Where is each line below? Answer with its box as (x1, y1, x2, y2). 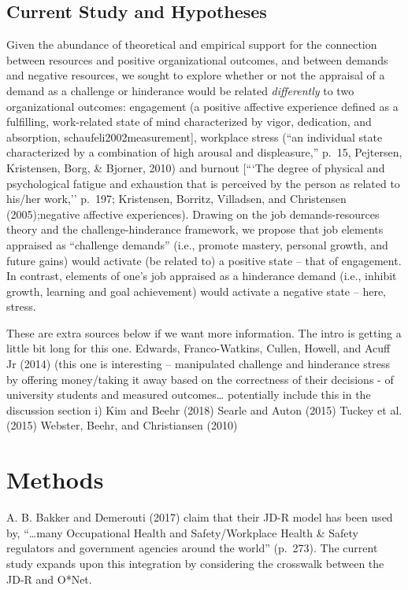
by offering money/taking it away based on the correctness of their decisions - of (6, 371, 394, 387)
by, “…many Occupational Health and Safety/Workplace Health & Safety (6, 524, 358, 540)
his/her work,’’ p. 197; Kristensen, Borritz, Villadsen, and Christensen (6, 190, 347, 207)
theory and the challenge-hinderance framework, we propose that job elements (6, 221, 384, 238)
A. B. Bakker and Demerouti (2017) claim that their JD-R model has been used (6, 509, 393, 525)
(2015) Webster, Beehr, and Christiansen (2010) (6, 417, 238, 433)
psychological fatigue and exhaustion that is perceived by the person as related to (6, 175, 400, 191)
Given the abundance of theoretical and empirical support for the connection (6, 36, 377, 53)
